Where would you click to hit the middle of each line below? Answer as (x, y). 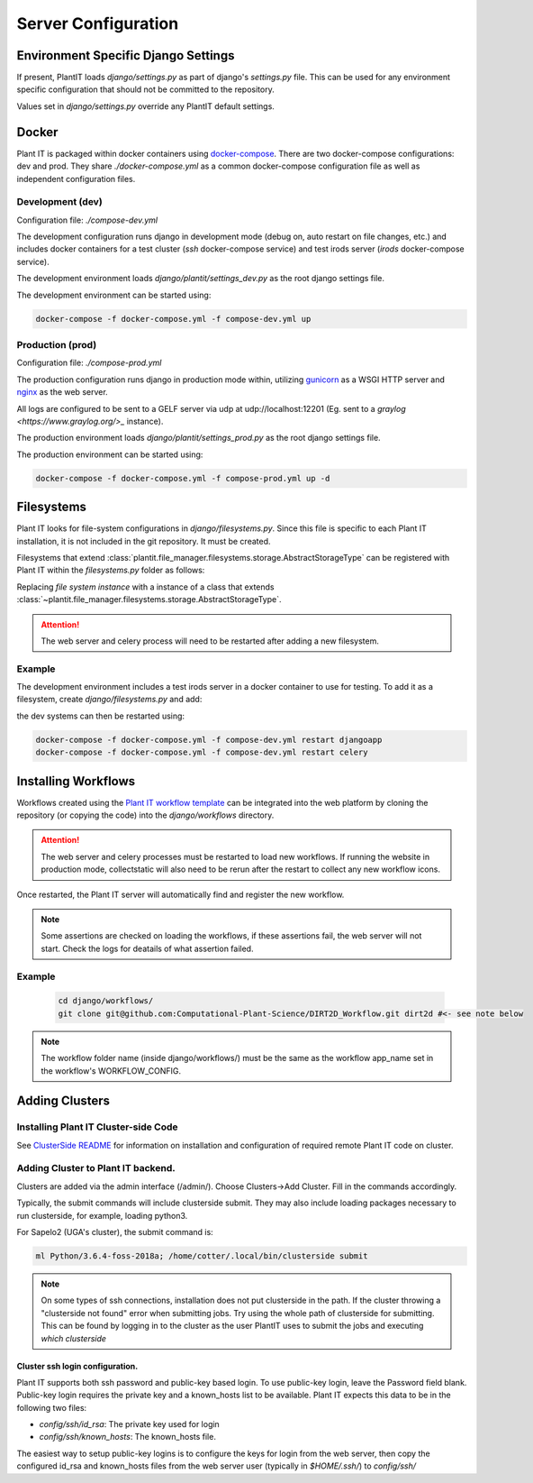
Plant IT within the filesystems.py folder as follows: (111, 570)
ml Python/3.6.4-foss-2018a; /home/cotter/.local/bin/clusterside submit (202, 1256)
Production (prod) (57, 344)
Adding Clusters (63, 1101)
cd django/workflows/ (106, 1001)
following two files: (52, 1407)
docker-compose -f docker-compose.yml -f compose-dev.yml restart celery (202, 752)
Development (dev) (59, 202)
